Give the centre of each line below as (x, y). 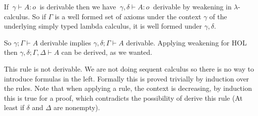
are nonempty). (77, 107)
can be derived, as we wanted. (107, 52)
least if (14, 107)
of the (218, 16)
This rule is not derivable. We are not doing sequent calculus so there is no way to (129, 68)
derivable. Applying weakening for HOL (187, 42)
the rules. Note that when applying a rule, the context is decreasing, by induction (128, 88)
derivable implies (66, 42)
